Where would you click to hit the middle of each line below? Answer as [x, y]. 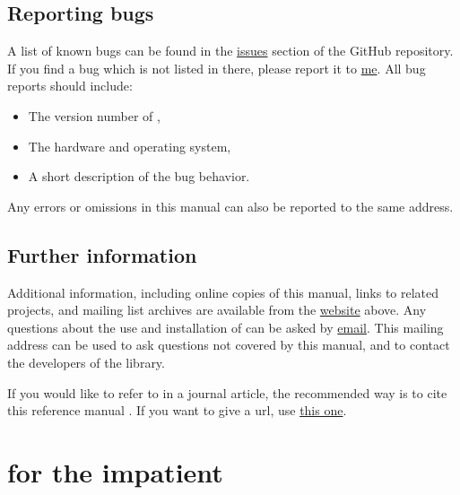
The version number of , [94, 115]
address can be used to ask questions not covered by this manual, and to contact [229, 345]
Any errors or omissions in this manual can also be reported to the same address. [230, 206]
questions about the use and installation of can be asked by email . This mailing [226, 327]
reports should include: [70, 86]
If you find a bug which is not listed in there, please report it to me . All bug [217, 68]
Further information [102, 254]
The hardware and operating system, [130, 146]
